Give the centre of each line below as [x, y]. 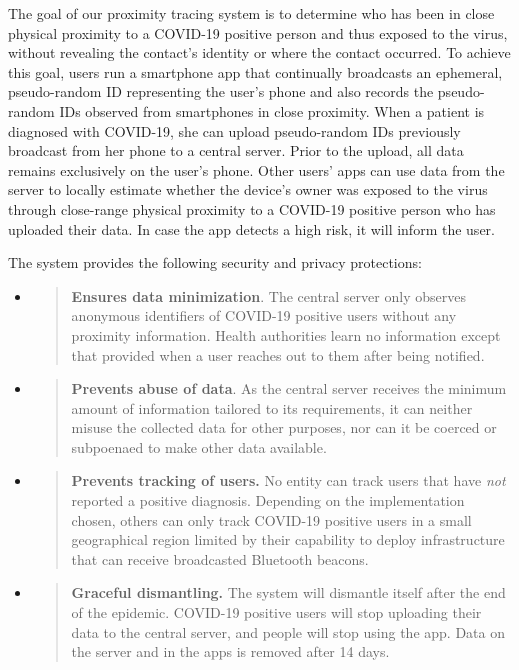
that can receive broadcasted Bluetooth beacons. [220, 558]
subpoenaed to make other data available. [199, 446]
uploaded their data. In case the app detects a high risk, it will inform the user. [251, 228]
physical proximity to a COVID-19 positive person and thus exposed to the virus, [258, 32]
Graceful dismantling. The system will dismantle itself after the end [288, 592]
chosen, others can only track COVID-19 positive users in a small [271, 519]
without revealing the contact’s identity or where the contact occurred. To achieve [259, 52]
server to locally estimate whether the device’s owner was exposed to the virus [248, 189]
